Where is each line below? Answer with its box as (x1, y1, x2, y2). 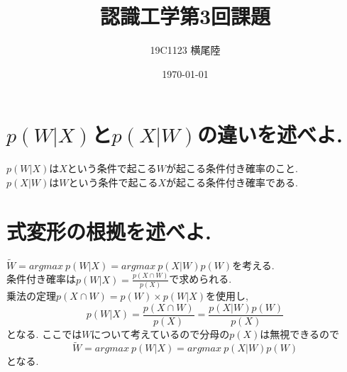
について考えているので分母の (91, 326, 230, 341)
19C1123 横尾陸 (150, 43, 221, 57)
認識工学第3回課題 (99, 1, 271, 30)
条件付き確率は (6, 271, 76, 286)
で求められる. (169, 271, 232, 286)
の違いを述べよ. (197, 120, 343, 149)
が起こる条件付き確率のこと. (166, 161, 298, 176)
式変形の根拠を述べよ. (6, 216, 211, 245)
